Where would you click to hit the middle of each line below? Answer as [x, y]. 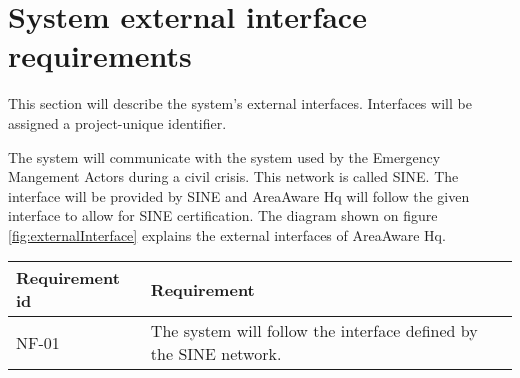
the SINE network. [216, 354]
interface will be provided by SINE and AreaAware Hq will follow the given [239, 195]
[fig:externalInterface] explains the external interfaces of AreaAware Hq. [227, 234]
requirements [100, 55]
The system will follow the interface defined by [314, 331]
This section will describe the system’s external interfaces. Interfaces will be [240, 103]
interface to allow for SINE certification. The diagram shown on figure [223, 215]
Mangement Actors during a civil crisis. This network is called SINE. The [233, 176]
